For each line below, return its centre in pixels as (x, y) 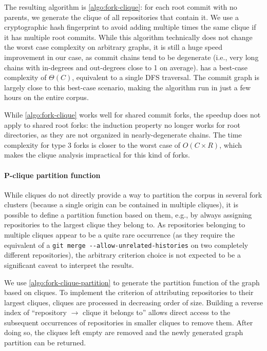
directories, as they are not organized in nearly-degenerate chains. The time (123, 135)
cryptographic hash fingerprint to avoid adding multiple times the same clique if (130, 27)
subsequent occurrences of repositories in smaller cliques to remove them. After (129, 322)
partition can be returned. (45, 343)
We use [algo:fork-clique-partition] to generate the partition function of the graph (132, 282)
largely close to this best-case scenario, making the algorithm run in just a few (128, 87)
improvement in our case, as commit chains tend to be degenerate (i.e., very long (131, 57)
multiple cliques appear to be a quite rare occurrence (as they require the (120, 235)
